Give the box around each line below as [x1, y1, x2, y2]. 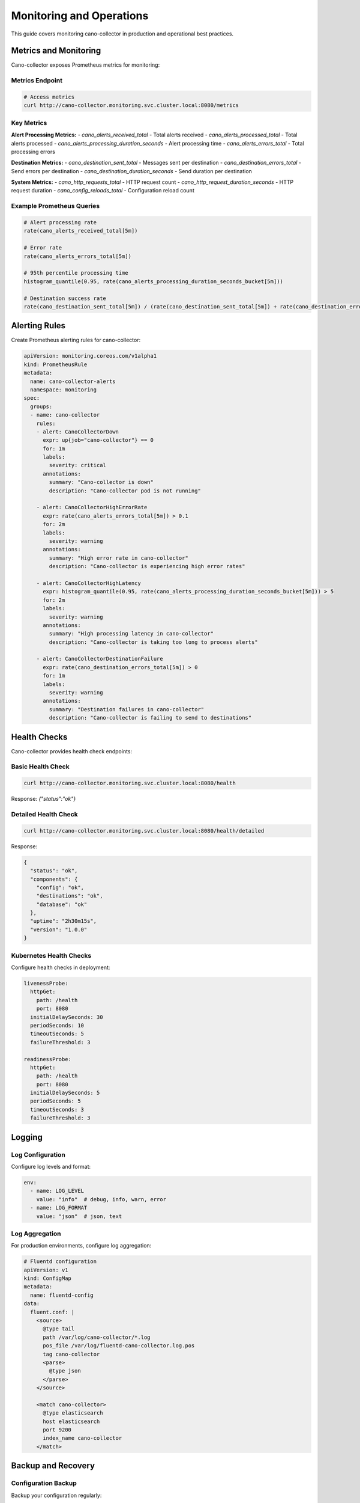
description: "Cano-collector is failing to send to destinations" [49, 714, 252, 721]
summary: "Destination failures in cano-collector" [49, 706, 205, 712]
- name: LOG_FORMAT [30, 1204, 88, 1211]
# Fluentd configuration [23, 1258, 97, 1265]
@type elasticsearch [43, 1410, 103, 1416]
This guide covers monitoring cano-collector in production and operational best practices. [11, 30, 234, 37]
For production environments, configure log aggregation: [11, 1242, 152, 1249]
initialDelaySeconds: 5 [30, 1089, 100, 1097]
